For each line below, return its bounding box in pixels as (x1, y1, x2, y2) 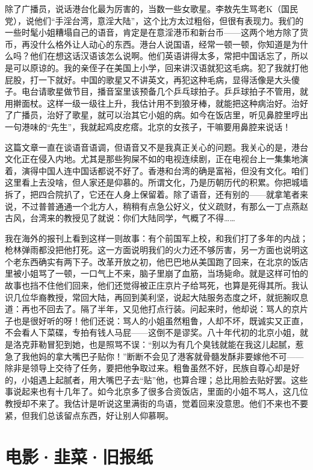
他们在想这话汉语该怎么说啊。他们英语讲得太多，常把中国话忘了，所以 (29, 49, 308, 62)
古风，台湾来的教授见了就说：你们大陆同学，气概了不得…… (5, 211, 235, 224)
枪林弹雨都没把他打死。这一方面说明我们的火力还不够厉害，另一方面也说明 (5, 243, 300, 256)
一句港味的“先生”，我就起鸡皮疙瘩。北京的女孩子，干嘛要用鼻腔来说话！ (5, 120, 291, 133)
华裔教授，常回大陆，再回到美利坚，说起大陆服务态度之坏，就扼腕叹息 (29, 290, 308, 303)
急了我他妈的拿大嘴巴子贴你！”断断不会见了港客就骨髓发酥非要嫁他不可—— (5, 349, 304, 362)
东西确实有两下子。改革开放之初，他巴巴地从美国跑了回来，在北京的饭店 (21, 255, 308, 268)
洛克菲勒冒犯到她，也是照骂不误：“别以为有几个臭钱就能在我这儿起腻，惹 (13, 338, 304, 351)
